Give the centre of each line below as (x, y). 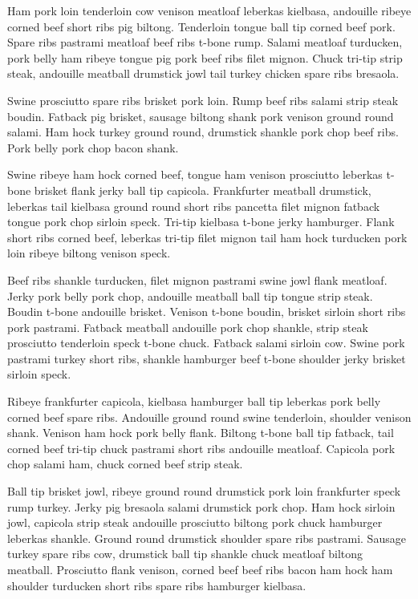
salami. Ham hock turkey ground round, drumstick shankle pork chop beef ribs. (203, 132)
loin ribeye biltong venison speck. (89, 253)
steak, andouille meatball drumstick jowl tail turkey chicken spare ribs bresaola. (203, 73)
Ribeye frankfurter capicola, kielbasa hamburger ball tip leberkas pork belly (194, 401)
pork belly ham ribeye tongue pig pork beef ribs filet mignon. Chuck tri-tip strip (205, 57)
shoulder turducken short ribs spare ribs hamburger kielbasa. (157, 585)
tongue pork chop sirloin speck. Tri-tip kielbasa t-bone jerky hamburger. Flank (201, 222)
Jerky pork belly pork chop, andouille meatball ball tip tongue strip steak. (190, 295)
